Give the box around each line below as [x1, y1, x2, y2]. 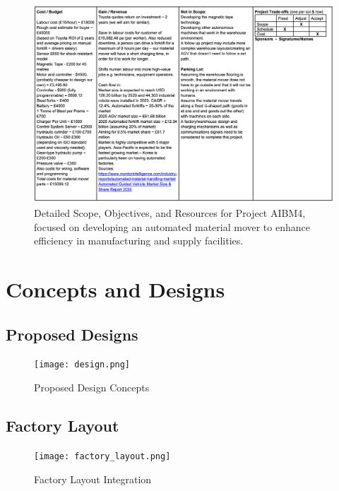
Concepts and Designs [6, 275, 225, 304]
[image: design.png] [34, 360, 131, 370]
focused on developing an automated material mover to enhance [34, 219, 310, 234]
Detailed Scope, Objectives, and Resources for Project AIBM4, [34, 206, 306, 220]
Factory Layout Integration [34, 471, 152, 486]
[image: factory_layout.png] [34, 451, 171, 461]
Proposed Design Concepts [34, 380, 150, 395]
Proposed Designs [6, 323, 138, 345]
